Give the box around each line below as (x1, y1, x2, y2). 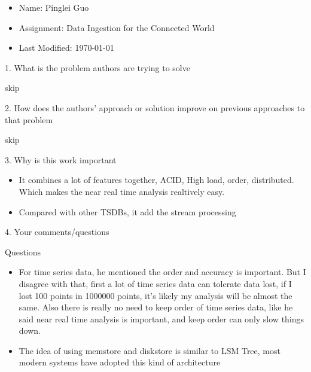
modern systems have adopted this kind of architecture (19, 356, 221, 368)
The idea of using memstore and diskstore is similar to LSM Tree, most (19, 344, 280, 356)
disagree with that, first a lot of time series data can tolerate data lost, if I (19, 277, 292, 289)
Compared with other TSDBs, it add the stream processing (19, 205, 236, 218)
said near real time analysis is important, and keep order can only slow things (19, 312, 304, 325)
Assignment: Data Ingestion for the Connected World (19, 21, 215, 33)
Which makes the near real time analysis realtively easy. (19, 185, 225, 197)
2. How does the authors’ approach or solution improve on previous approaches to (5, 101, 305, 114)
